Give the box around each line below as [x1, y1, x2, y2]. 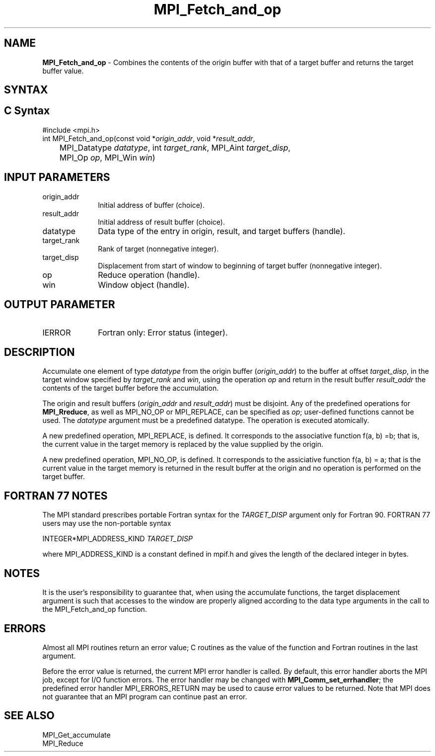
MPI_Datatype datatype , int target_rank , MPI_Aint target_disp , [59, 142, 290, 153]
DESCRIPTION [4, 345, 75, 358]
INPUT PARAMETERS [4, 171, 110, 184]
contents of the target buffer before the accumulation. [42, 384, 219, 393]
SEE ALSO [4, 709, 55, 722]
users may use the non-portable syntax [42, 519, 171, 528]
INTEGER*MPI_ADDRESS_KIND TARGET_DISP [42, 534, 193, 543]
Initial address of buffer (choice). [98, 200, 205, 209]
